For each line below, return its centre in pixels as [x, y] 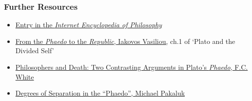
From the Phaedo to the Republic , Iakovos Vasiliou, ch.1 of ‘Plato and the [125, 41]
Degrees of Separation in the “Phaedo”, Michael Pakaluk [100, 93]
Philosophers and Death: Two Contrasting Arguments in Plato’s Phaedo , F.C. [132, 67]
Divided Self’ [35, 50]
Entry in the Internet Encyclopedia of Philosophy [89, 25]
